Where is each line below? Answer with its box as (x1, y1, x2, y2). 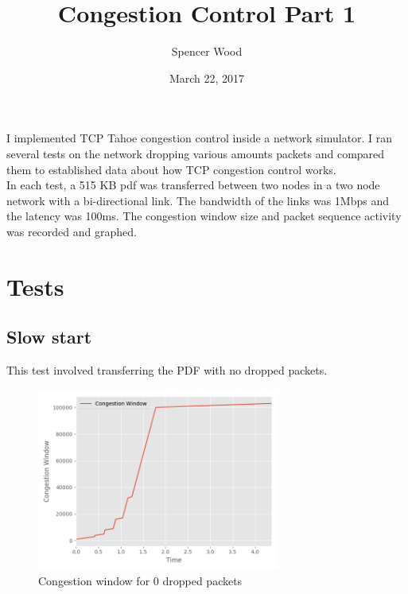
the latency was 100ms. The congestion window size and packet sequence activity (6, 208, 402, 224)
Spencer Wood (171, 43, 243, 60)
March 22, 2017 (169, 69, 245, 86)
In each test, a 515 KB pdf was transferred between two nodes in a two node (6, 177, 380, 193)
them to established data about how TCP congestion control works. (6, 161, 336, 177)
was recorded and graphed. (6, 223, 137, 239)
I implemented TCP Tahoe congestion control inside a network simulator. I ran (6, 130, 393, 146)
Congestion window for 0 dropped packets (38, 573, 243, 588)
